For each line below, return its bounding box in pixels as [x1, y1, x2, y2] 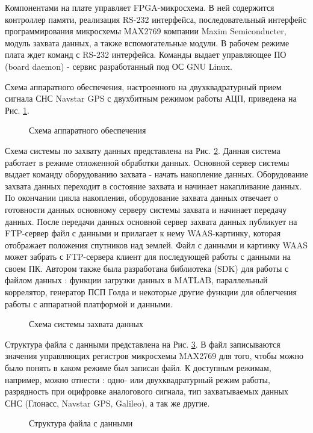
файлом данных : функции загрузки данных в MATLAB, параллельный [5, 274, 268, 286]
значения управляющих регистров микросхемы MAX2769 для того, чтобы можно [5, 349, 303, 362]
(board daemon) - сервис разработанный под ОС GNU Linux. [5, 60, 232, 72]
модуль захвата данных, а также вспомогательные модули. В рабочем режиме [5, 36, 290, 49]
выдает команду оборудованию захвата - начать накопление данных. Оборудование [5, 168, 308, 180]
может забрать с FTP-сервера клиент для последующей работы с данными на [5, 250, 291, 263]
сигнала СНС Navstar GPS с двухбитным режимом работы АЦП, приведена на [5, 92, 297, 105]
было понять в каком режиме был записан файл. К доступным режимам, [5, 361, 271, 374]
